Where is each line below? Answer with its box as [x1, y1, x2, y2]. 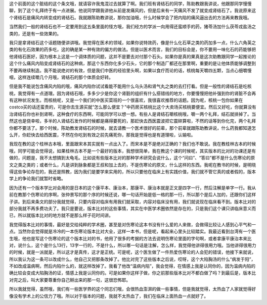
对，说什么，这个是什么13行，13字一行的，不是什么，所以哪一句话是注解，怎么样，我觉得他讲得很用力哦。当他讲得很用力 [9, 242, 257, 248]
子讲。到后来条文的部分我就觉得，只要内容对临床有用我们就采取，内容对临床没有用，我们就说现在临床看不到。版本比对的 [9, 199, 256, 204]
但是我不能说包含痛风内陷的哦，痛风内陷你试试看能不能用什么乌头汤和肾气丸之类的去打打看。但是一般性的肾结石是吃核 [9, 83, 252, 89]
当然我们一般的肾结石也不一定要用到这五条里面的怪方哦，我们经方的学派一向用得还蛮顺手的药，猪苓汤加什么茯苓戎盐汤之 [9, 24, 256, 30]
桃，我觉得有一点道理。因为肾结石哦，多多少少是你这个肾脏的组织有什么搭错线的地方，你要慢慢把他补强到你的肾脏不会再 [9, 90, 256, 96]
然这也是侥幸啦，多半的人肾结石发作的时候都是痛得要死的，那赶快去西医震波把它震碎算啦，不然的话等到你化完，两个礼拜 [9, 118, 256, 124]
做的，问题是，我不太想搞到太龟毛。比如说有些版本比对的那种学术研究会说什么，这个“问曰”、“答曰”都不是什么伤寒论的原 [9, 155, 255, 161]
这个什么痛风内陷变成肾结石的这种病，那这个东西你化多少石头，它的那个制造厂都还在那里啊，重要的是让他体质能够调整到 [9, 60, 256, 66]
